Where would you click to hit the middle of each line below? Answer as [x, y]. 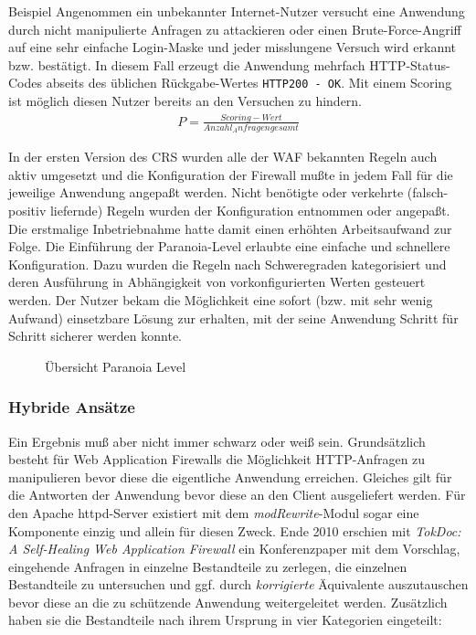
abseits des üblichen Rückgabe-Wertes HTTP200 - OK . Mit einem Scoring [249, 83]
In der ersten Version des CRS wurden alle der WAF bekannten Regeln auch [223, 157]
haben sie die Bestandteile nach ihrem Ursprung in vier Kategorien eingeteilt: [225, 620]
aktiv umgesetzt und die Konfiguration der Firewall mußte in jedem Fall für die [231, 174]
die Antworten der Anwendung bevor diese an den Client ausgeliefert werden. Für [237, 495]
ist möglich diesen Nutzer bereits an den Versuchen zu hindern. [185, 101]
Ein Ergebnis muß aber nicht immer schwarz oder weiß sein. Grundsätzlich [217, 441]
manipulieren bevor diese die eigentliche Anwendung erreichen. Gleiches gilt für [230, 476]
